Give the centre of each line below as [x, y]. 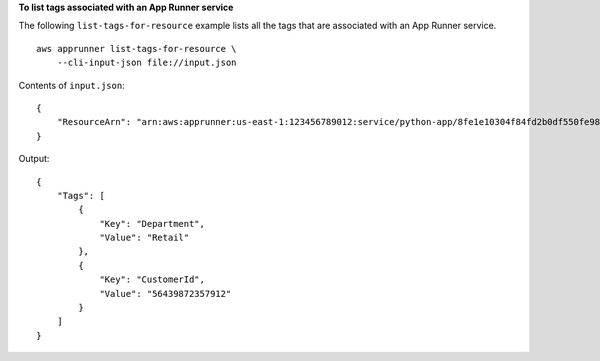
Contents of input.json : [71, 85]
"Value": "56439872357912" [165, 293]
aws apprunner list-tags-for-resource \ [136, 48]
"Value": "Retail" [144, 238]
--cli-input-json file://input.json [146, 63]
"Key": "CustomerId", [152, 279]
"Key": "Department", [152, 223]
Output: [34, 159]
